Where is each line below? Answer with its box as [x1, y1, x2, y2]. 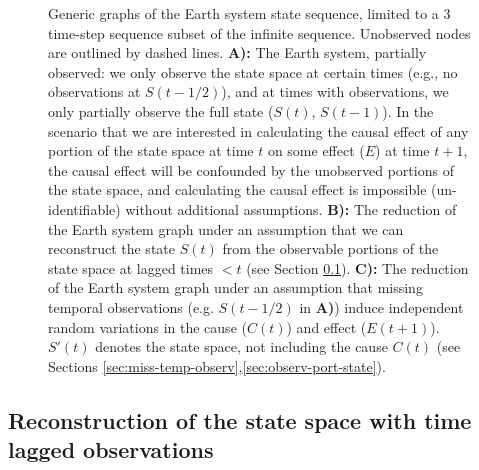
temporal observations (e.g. [48, 296, 214, 317]
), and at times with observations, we [221, 81, 449, 102]
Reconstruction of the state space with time [8, 404, 472, 435]
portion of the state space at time [48, 140, 254, 161]
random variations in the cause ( [48, 316, 247, 337]
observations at [48, 81, 141, 102]
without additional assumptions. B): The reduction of [125, 198, 457, 219]
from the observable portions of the [222, 238, 439, 259]
